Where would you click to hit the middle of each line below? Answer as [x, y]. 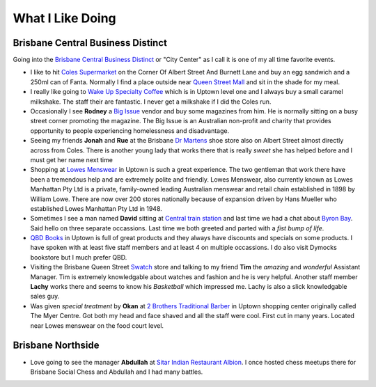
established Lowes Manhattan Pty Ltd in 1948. [96, 208]
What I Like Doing [64, 18]
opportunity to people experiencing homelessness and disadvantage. [130, 131]
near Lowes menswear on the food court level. [97, 325]
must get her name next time [71, 159]
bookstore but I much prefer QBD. [79, 257]
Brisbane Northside [56, 346]
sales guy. [45, 297]
